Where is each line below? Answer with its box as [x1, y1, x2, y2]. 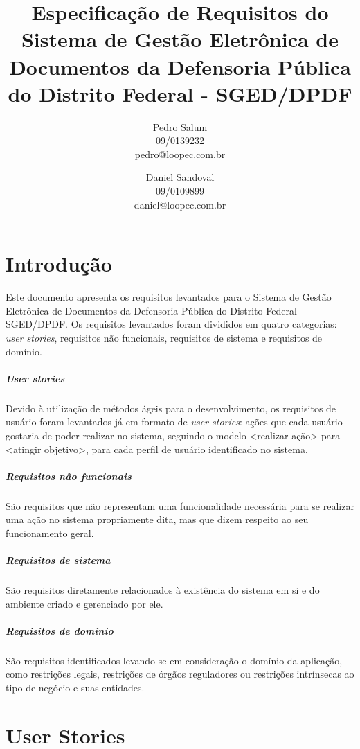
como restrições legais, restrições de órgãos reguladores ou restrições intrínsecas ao [6, 667, 354, 681]
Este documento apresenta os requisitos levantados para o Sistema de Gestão [6, 290, 332, 304]
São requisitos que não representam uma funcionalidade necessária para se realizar [6, 498, 354, 513]
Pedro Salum [152, 119, 208, 134]
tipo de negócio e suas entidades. [6, 680, 145, 694]
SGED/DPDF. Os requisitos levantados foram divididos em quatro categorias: [6, 317, 337, 331]
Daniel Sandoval [145, 170, 215, 184]
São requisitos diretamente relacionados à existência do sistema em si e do [6, 583, 320, 597]
